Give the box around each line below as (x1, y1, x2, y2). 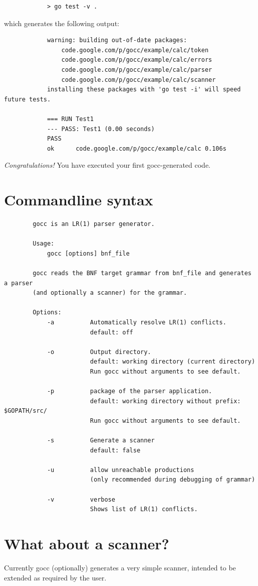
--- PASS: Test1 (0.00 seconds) (47, 125, 155, 133)
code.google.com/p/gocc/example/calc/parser (61, 66, 212, 73)
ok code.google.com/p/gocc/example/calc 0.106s (47, 145, 226, 152)
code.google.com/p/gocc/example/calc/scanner (61, 76, 216, 83)
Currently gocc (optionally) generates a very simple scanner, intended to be (4, 562, 236, 572)
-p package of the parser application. (47, 388, 212, 395)
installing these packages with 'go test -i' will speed (47, 86, 241, 93)
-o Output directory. (47, 348, 151, 356)
